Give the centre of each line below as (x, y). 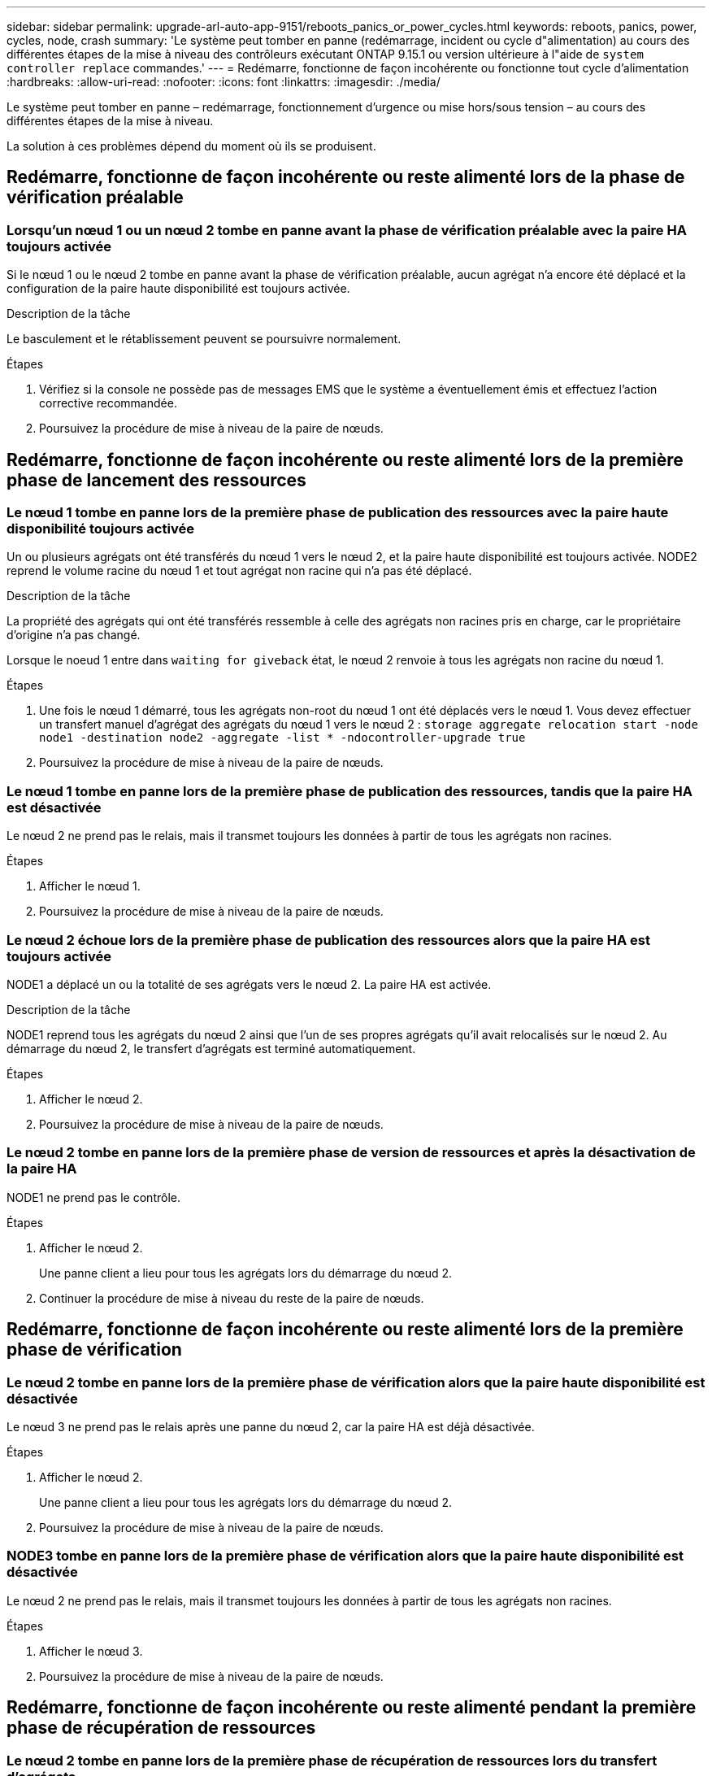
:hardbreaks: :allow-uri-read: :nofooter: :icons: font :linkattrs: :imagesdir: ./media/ (224, 82)
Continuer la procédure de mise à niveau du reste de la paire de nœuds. (232, 1298)
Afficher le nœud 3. (91, 1651)
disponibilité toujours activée (100, 529)
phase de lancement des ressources (156, 480)
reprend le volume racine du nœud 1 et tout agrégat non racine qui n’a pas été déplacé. (239, 571)
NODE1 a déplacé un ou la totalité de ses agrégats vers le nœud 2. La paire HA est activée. (249, 984)
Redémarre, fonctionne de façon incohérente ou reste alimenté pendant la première (352, 1708)
